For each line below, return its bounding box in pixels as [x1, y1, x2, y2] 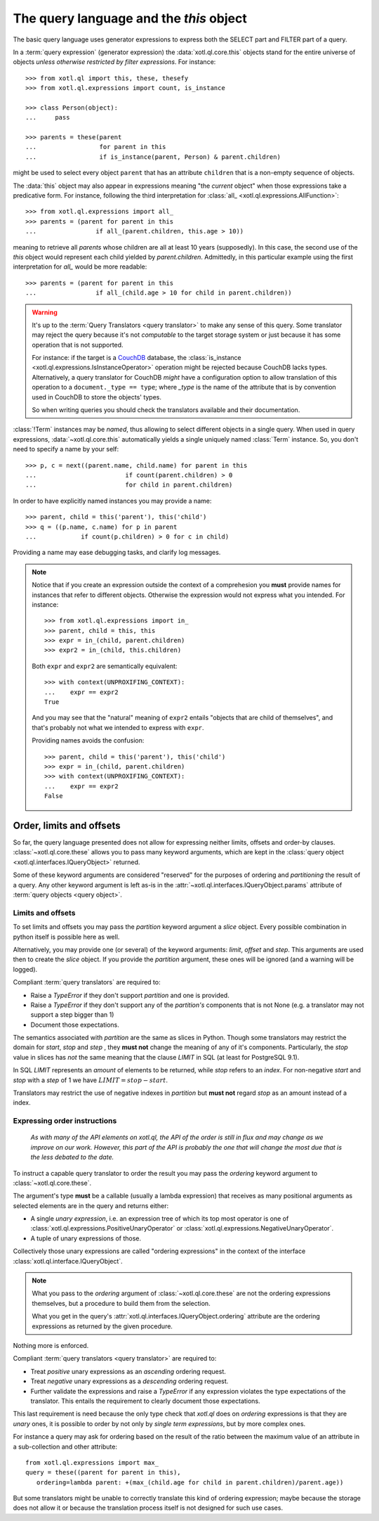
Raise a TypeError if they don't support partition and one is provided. [30, 991, 230, 999]
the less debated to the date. [30, 1153, 114, 1162]
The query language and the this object [13, 11, 247, 26]
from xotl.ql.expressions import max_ [25, 1458, 159, 1466]
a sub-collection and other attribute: [13, 1442, 117, 1451]
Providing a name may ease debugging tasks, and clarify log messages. [13, 548, 221, 557]
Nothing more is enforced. [13, 1342, 89, 1349]
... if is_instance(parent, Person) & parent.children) [25, 153, 281, 161]
